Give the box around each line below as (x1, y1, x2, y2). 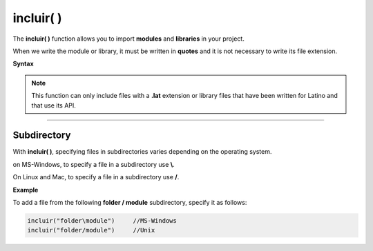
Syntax (12, 59, 34, 68)
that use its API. (31, 101, 76, 110)
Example (12, 185, 39, 194)
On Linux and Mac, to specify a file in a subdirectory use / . (12, 173, 180, 181)
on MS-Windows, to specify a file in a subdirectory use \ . (12, 160, 175, 168)
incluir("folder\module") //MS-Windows (27, 217, 178, 224)
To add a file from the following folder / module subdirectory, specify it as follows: (12, 198, 247, 206)
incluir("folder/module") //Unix (27, 226, 155, 234)
